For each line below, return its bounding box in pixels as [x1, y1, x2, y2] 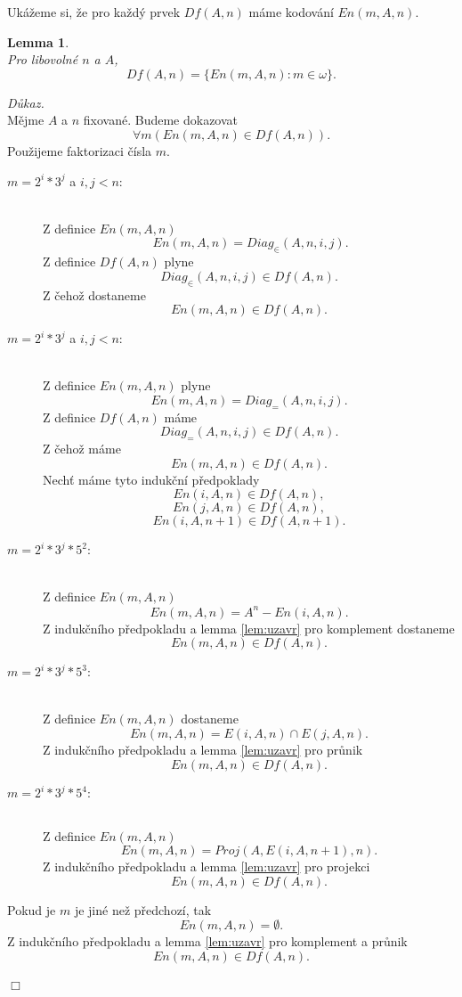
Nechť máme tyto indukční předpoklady [43, 470, 260, 488]
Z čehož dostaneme [43, 285, 146, 304]
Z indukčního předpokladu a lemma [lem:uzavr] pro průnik [43, 740, 363, 758]
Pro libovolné [7, 50, 78, 69]
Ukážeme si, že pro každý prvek [7, 3, 181, 20]
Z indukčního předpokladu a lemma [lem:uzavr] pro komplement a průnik [7, 932, 408, 951]
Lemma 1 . [7, 32, 69, 51]
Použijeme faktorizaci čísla [7, 141, 152, 159]
